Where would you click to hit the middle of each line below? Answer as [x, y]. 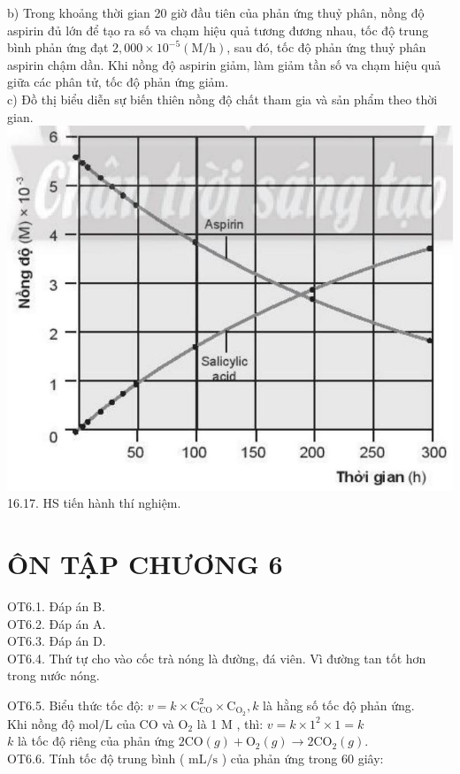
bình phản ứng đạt [58, 47]
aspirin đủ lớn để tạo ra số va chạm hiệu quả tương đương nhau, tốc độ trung [218, 30]
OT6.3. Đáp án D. [57, 641]
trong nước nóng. [54, 675]
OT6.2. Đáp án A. [57, 623]
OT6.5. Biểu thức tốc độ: [76, 705]
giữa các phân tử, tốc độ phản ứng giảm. [118, 82]
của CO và [145, 723]
